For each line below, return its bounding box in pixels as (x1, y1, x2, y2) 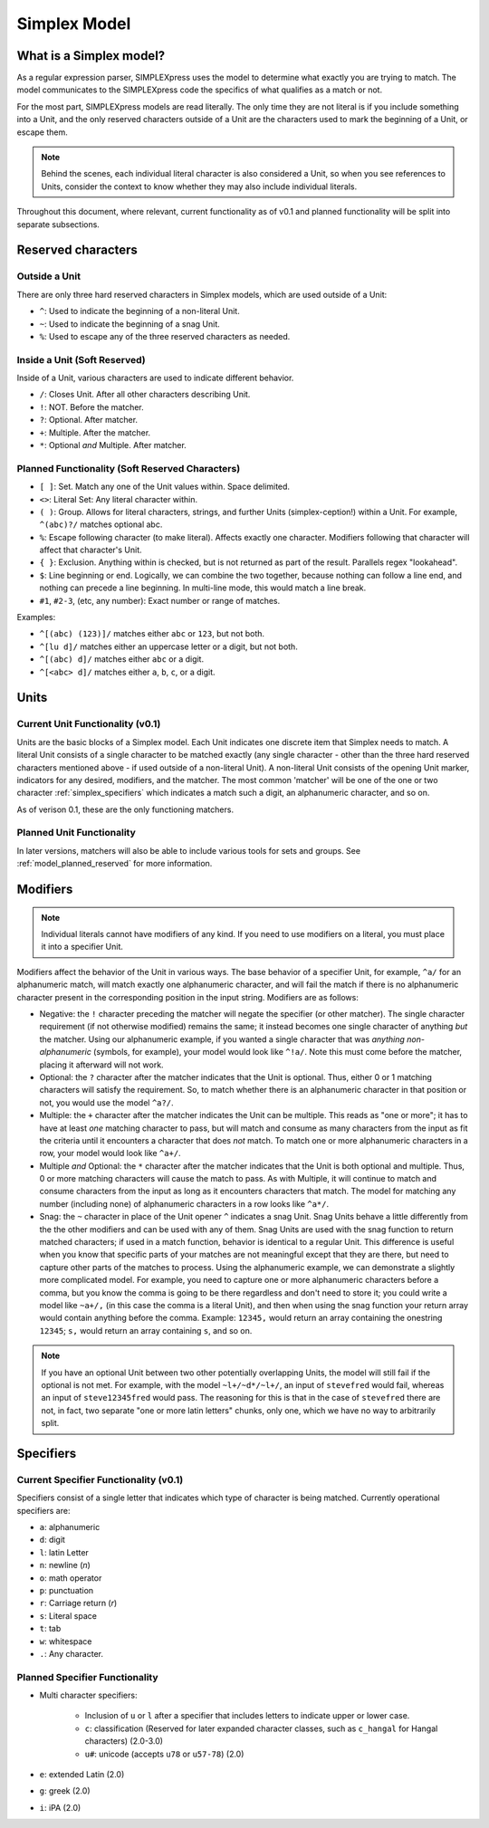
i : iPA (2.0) (39, 1802, 81, 1813)
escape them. (16, 127, 68, 138)
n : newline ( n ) (39, 1560, 91, 1571)
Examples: (16, 612, 56, 623)
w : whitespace (39, 1635, 92, 1647)
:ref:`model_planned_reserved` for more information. (16, 858, 213, 869)
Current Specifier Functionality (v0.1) (16, 1473, 184, 1486)
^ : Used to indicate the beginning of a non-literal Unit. (39, 306, 240, 317)
